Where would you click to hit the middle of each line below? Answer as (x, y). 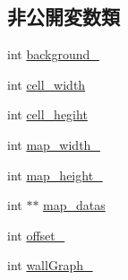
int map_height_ (55, 175)
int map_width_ (54, 144)
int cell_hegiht (47, 114)
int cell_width (47, 84)
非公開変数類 (64, 17)
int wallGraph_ (50, 265)
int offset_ (36, 235)
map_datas (74, 205)
